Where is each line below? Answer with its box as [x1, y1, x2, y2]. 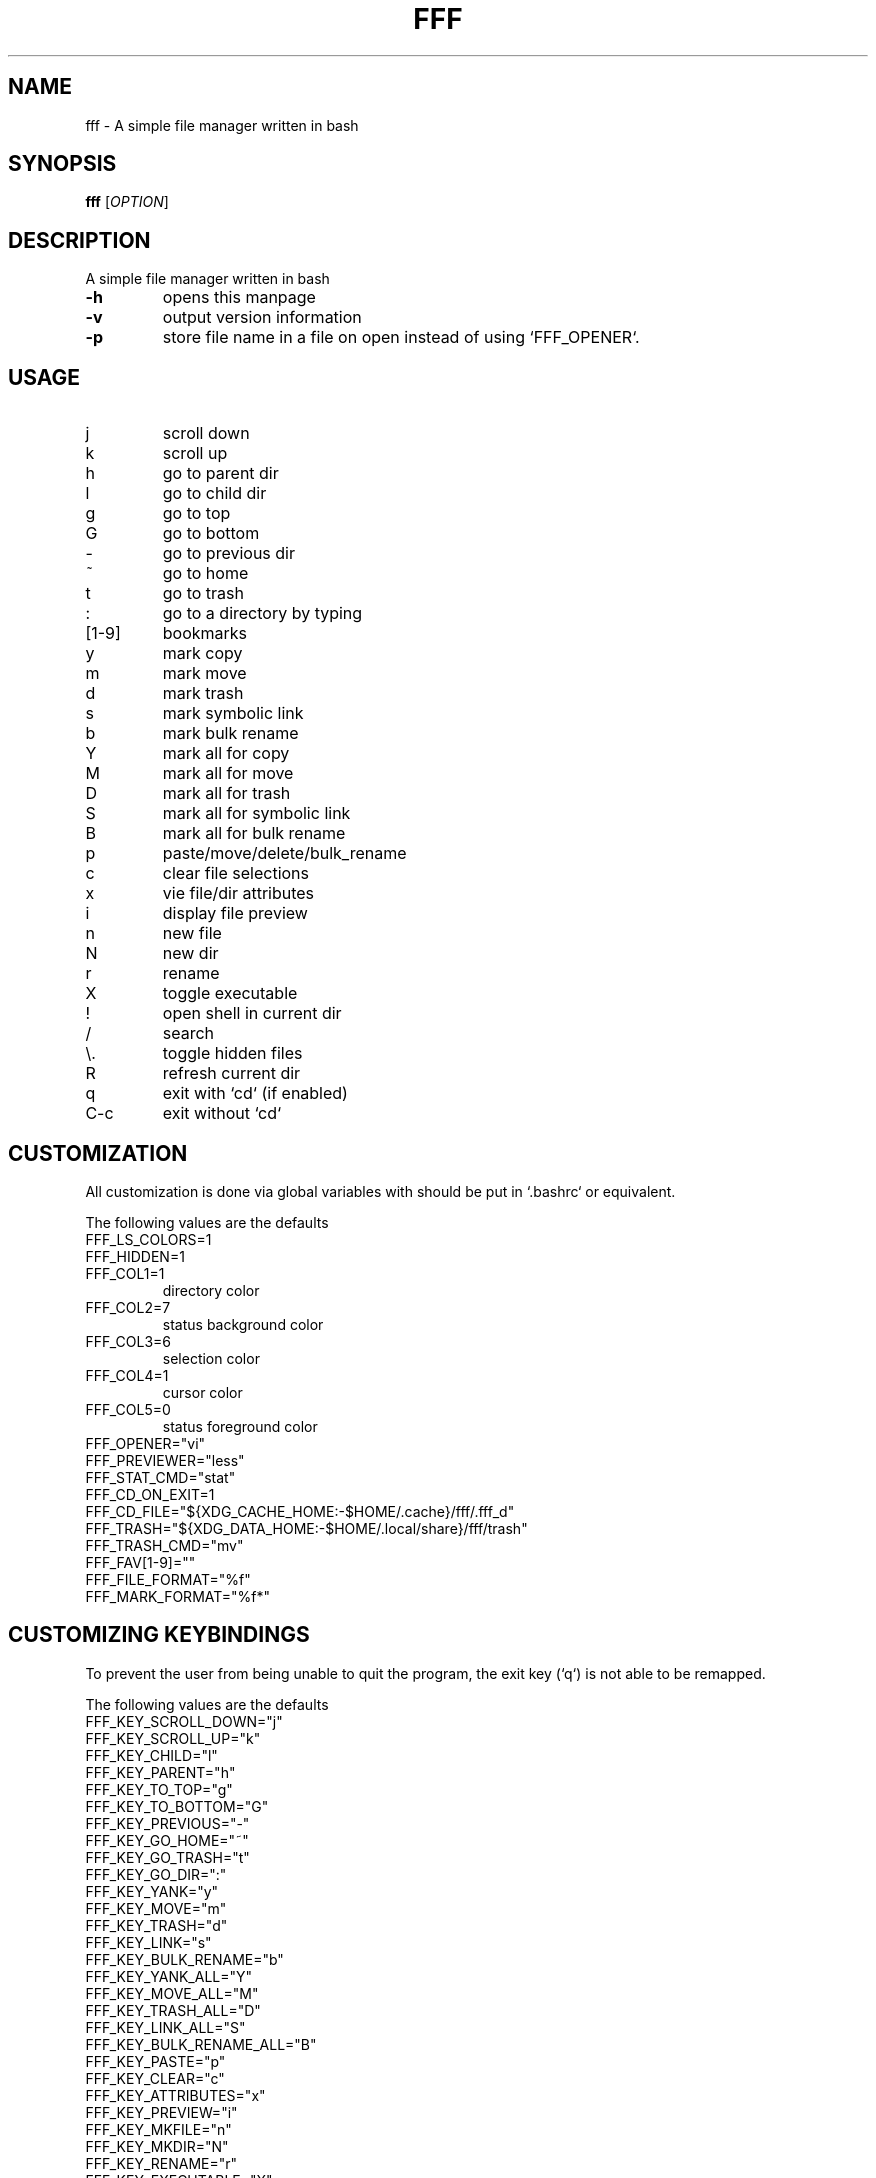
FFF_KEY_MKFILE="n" [85, 2120, 232, 2138]
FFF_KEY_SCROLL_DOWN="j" [85, 1712, 283, 1730]
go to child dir [162, 483, 267, 504]
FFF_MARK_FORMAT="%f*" [85, 1587, 271, 1605]
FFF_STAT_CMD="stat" [85, 1468, 236, 1486]
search [162, 1023, 215, 1044]
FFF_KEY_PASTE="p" [85, 2052, 226, 2070]
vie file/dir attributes [162, 883, 315, 904]
